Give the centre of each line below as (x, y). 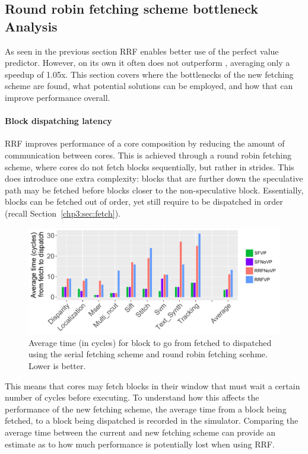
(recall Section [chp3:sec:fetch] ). (63, 213)
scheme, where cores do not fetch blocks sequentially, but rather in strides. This (150, 166)
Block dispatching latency (58, 121)
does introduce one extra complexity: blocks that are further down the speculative (154, 178)
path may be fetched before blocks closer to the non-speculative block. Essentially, (154, 190)
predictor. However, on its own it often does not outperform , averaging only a (147, 63)
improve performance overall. (58, 97)
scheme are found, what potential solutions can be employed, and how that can (149, 86)
